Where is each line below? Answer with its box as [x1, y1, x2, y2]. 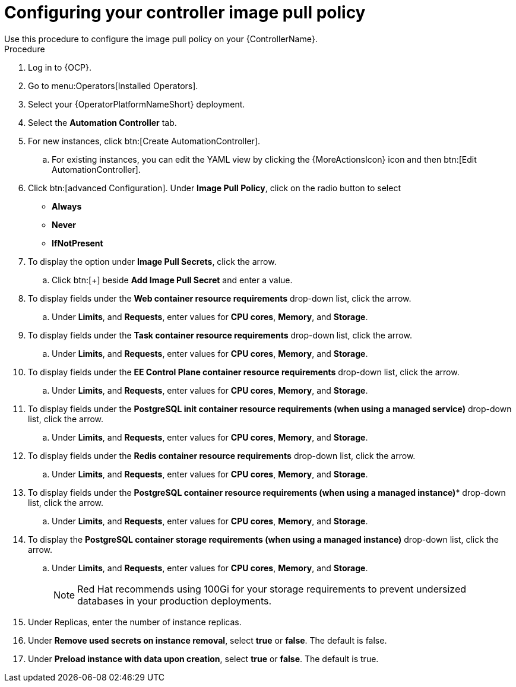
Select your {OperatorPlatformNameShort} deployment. [28, 99, 245, 109]
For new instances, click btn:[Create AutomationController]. [28, 135, 260, 146]
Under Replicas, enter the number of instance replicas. [28, 616, 242, 627]
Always [52, 201, 82, 211]
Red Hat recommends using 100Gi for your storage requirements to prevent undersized [77, 582, 467, 595]
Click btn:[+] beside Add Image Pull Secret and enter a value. [52, 274, 293, 285]
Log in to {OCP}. [28, 62, 92, 72]
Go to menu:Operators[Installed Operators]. [28, 80, 198, 91]
